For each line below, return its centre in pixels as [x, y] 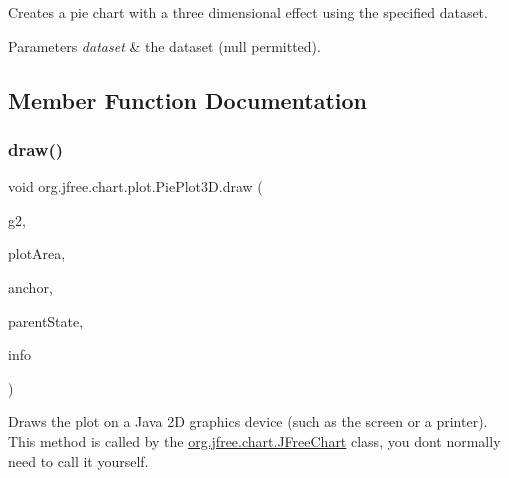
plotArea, [37, 253]
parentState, [46, 320]
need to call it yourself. [78, 460]
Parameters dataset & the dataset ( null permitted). [164, 45]
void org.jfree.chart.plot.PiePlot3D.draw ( [135, 186]
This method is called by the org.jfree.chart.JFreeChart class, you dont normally [254, 440]
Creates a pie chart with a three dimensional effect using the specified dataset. [248, 12]
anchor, [30, 286]
